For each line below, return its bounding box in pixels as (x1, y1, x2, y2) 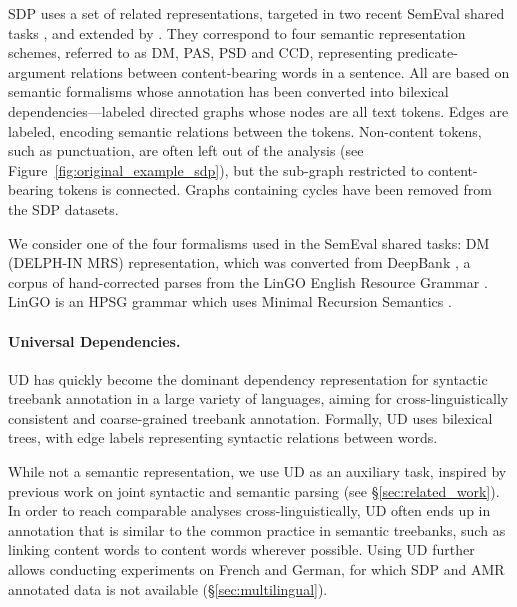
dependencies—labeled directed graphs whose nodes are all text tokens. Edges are (8, 100, 509, 121)
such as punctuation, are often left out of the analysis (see (8, 140, 364, 161)
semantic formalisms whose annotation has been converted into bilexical (8, 81, 449, 102)
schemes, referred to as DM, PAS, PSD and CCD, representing (8, 42, 393, 63)
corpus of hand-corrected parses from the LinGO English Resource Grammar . (8, 271, 488, 292)
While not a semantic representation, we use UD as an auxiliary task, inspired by (8, 461, 507, 482)
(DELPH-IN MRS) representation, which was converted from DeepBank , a (8, 252, 471, 273)
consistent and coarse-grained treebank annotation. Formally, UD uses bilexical (8, 407, 493, 428)
